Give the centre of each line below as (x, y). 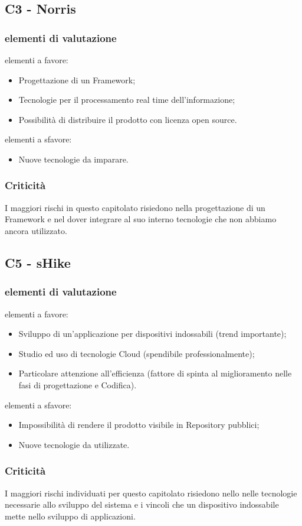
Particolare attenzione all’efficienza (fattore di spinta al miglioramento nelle (155, 373)
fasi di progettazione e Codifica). (78, 384)
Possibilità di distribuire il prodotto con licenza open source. (128, 119)
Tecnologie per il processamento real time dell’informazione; (127, 100)
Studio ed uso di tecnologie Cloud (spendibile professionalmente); (137, 353)
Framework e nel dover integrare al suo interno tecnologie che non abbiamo (141, 219)
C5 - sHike (38, 262)
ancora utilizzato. (36, 230)
